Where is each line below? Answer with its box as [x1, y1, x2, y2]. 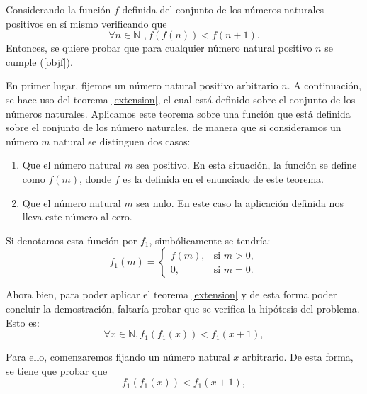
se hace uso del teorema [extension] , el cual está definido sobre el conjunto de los [6, 91, 356, 106]
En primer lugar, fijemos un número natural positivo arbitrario [6, 78, 278, 93]
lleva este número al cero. [22, 209, 132, 224]
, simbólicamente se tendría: [149, 232, 271, 247]
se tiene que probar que [6, 363, 108, 378]
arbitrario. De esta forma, [242, 349, 354, 364]
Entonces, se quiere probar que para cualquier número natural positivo [6, 40, 312, 55]
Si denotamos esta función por [6, 232, 137, 247]
